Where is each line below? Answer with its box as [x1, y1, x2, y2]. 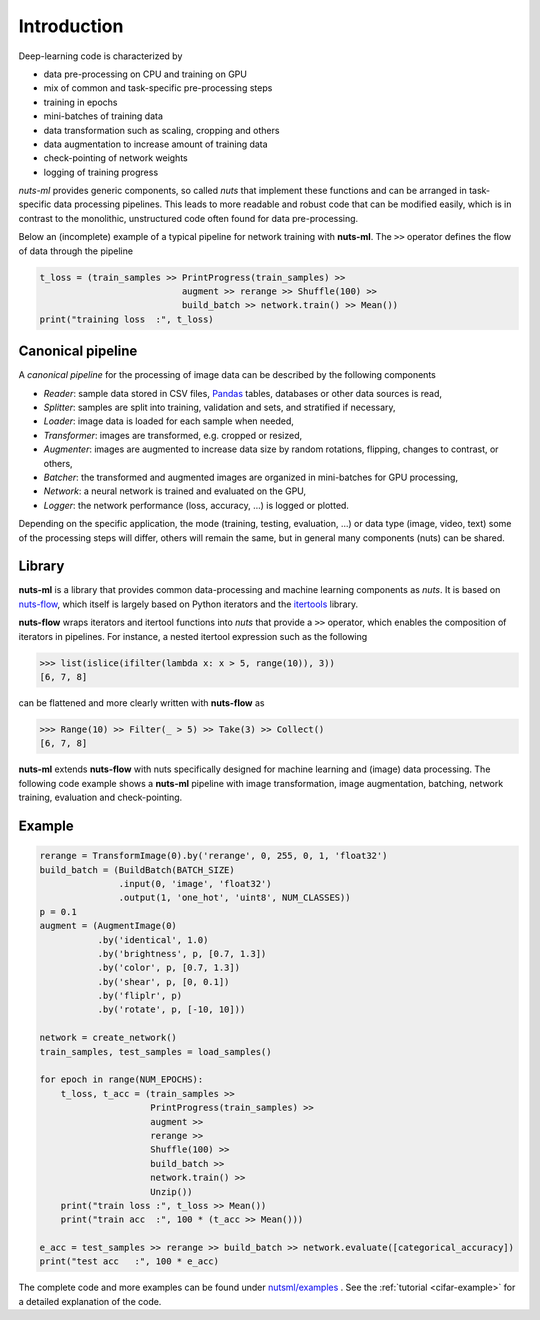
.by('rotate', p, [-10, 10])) [97, 1004, 246, 1015]
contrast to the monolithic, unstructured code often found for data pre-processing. [18, 212, 359, 224]
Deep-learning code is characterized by [18, 50, 183, 62]
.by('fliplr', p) [97, 990, 183, 1002]
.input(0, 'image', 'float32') [118, 878, 272, 889]
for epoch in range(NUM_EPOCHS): [39, 1074, 204, 1085]
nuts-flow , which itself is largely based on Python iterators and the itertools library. [18, 598, 359, 610]
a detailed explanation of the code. [18, 1295, 162, 1307]
